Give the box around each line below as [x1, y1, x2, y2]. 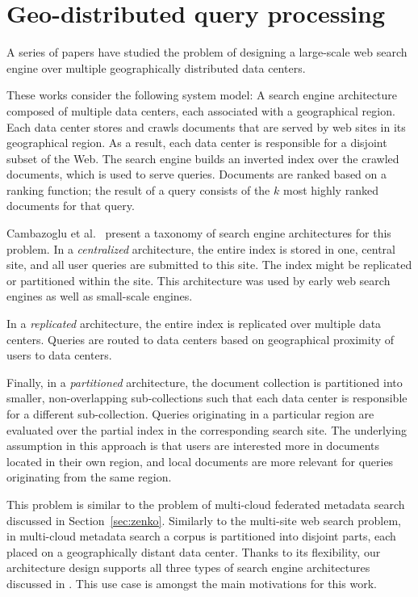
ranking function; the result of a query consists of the [6, 181, 270, 198]
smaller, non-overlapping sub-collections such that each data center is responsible [6, 389, 408, 406]
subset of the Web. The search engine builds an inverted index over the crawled [6, 149, 399, 166]
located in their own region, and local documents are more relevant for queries [6, 452, 394, 469]
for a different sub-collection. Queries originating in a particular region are [6, 406, 374, 422]
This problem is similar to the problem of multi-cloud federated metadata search [6, 495, 405, 512]
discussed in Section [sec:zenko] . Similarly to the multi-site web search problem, [6, 511, 401, 528]
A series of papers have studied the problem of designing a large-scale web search [6, 44, 408, 61]
